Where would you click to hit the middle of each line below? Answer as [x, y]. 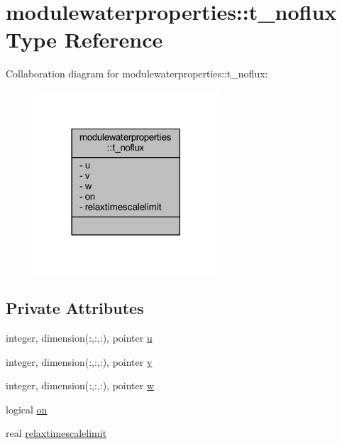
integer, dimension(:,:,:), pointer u [79, 338]
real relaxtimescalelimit [56, 433]
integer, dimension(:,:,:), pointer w [80, 385]
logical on [27, 409]
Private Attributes [75, 308]
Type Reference [84, 39]
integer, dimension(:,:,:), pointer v [79, 361]
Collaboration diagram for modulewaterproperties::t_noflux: [137, 74]
